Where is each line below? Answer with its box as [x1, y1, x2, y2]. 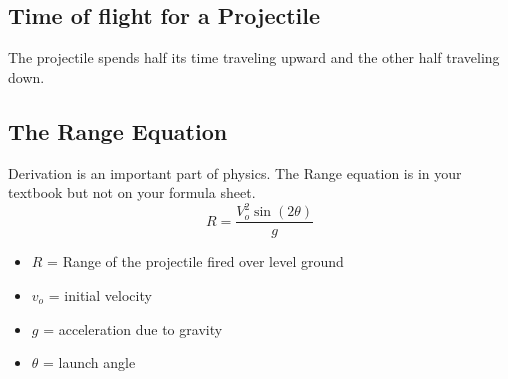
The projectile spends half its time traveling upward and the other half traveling [8, 47, 500, 68]
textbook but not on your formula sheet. [8, 182, 256, 203]
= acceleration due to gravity [43, 318, 223, 339]
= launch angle [43, 352, 136, 373]
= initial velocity [48, 284, 152, 305]
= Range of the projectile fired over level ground [47, 251, 344, 272]
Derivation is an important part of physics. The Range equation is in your [8, 162, 462, 183]
